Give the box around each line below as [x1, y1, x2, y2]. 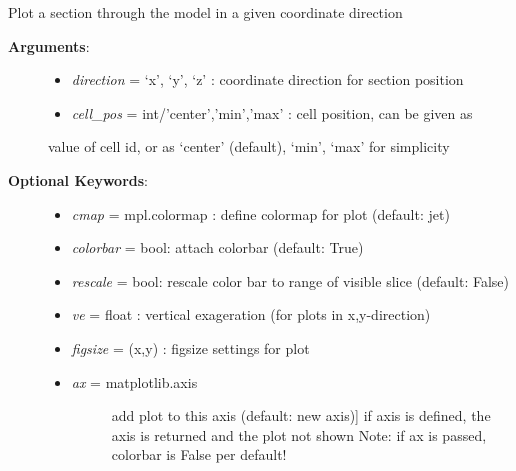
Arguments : [8, 35, 90, 56]
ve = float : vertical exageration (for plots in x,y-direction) [71, 304, 431, 325]
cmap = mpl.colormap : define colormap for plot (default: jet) [71, 203, 450, 224]
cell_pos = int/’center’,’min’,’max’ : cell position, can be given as [71, 102, 473, 123]
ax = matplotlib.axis [71, 371, 198, 392]
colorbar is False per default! [111, 444, 287, 465]
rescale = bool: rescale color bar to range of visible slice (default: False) [71, 270, 509, 291]
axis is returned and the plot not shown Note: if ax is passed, [111, 424, 487, 445]
